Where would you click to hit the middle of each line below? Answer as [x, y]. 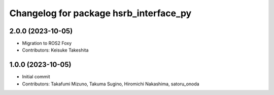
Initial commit [36, 77]
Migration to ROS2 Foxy [47, 43]
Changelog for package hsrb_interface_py [100, 13]
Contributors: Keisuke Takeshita [55, 50]
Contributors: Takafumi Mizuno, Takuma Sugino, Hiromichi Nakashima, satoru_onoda [111, 84]
